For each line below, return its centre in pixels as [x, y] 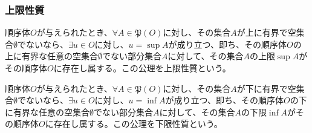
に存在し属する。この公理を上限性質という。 [142, 68]
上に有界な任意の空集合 [51, 56]
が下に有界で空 [266, 88]
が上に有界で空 [266, 32]
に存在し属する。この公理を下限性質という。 [134, 124]
